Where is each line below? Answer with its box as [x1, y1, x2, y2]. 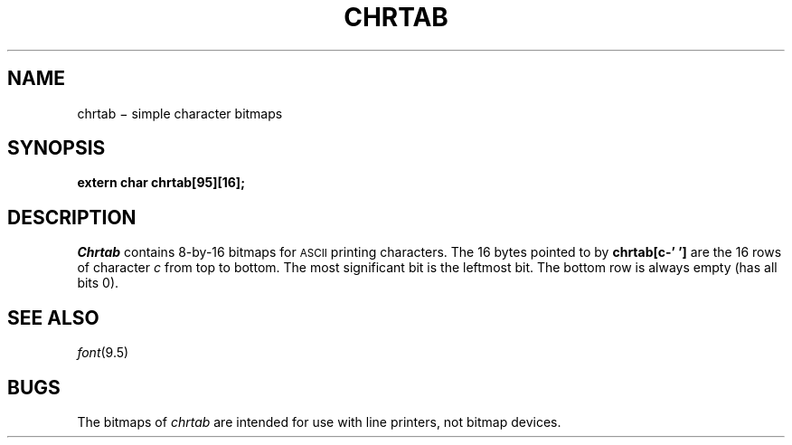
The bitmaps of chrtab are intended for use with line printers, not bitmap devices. [77, 413, 561, 430]
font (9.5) [77, 345, 129, 361]
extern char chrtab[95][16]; [77, 175, 245, 191]
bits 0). [77, 275, 119, 291]
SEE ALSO [7, 306, 99, 329]
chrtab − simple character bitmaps [77, 105, 283, 121]
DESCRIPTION [7, 205, 137, 229]
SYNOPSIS [7, 137, 106, 160]
